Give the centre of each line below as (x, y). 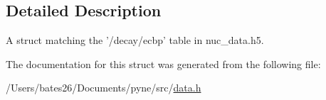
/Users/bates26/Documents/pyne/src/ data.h (104, 88)
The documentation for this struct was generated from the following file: (163, 63)
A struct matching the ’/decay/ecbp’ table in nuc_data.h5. (135, 40)
